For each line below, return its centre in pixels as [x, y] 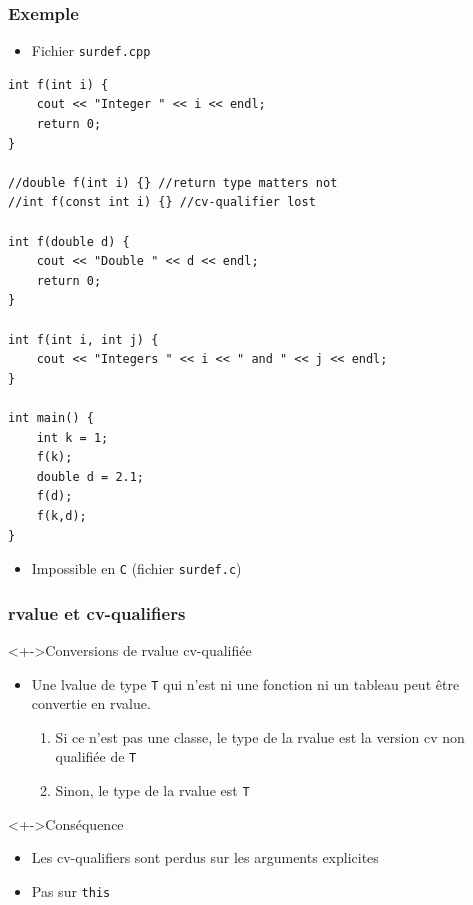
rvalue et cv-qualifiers [97, 612]
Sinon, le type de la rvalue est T [152, 790]
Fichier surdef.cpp [91, 50]
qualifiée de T [96, 756]
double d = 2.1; [90, 476]
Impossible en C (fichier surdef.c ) [136, 568]
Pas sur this [71, 890]
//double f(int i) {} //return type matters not [173, 182]
